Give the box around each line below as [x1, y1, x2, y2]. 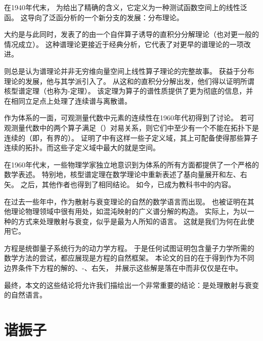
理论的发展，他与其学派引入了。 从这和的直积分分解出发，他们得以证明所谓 [4, 75, 254, 86]
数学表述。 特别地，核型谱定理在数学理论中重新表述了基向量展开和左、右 [4, 169, 247, 180]
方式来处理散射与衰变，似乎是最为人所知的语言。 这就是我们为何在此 [18, 216, 247, 226]
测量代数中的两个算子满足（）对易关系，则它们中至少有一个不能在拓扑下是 [11, 122, 259, 133]
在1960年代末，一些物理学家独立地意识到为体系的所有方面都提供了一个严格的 [4, 159, 259, 169]
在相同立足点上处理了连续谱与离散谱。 [4, 95, 131, 106]
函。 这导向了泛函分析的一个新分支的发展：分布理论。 [4, 12, 184, 22]
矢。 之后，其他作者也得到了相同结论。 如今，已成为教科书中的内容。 [4, 179, 236, 189]
